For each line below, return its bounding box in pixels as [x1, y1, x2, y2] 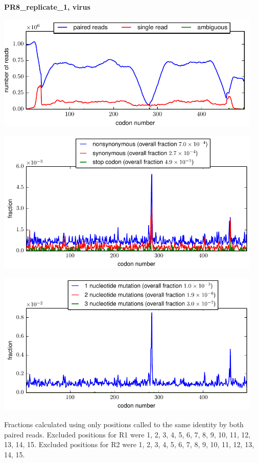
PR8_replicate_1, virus [4, 2, 90, 12]
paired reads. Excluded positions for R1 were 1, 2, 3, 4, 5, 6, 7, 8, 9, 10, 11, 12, [4, 429, 251, 439]
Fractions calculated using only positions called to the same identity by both [4, 419, 244, 430]
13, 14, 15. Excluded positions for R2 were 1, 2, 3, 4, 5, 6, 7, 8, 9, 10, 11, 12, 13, [4, 439, 254, 450]
